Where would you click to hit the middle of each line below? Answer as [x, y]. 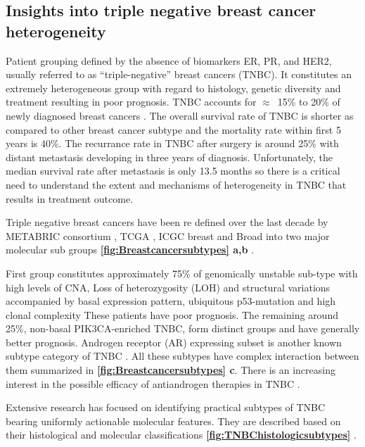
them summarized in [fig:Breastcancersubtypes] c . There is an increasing [171, 370]
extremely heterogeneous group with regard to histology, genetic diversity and [173, 88]
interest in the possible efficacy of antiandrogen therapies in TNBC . [153, 383]
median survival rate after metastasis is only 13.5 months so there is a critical [173, 171]
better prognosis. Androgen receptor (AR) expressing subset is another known [174, 342]
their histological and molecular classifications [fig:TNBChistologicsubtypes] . [181, 435]
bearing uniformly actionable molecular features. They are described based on [173, 421]
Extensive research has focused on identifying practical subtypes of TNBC [166, 407]
